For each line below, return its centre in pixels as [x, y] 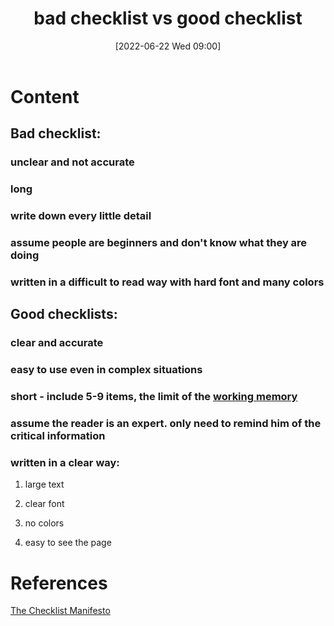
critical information [58, 436]
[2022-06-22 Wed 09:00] [168, 46]
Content [45, 96]
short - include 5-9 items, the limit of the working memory [154, 397]
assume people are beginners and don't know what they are [159, 243]
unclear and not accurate [72, 162]
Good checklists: [64, 314]
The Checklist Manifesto [60, 611]
